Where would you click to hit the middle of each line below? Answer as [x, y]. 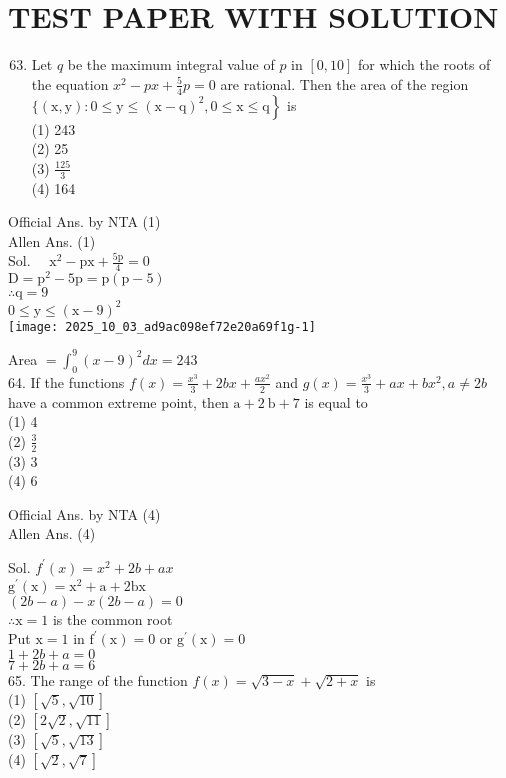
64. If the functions [66, 381]
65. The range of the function [98, 679]
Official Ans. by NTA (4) [84, 513]
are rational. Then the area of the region [344, 83]
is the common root [112, 618]
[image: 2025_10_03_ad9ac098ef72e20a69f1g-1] [162, 326]
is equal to [336, 401]
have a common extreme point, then [118, 401]
